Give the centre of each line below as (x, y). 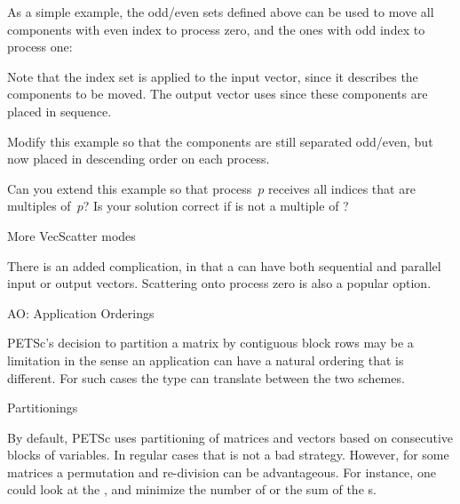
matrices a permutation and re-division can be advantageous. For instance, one (222, 472)
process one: (40, 47)
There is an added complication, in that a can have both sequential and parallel (224, 265)
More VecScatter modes (71, 235)
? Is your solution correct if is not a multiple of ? (216, 206)
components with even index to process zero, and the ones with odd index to (216, 29)
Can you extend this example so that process (130, 188)
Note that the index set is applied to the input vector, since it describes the (213, 76)
